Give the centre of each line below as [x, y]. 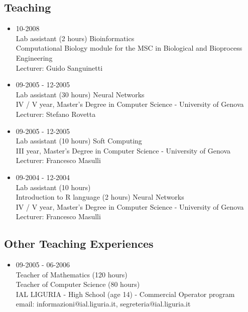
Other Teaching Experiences [79, 244]
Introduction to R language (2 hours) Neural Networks [100, 197]
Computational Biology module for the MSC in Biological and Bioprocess [129, 48]
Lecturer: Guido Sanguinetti [59, 67]
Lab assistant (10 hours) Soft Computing [79, 141]
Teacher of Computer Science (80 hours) [78, 284]
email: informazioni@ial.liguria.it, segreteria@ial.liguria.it [103, 304]
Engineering [34, 57]
